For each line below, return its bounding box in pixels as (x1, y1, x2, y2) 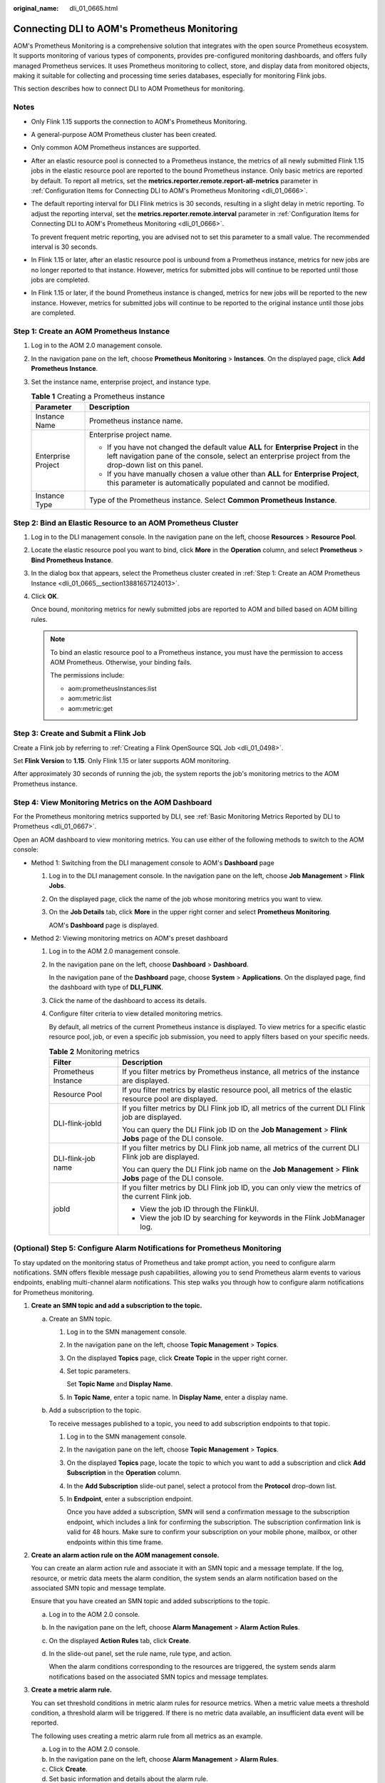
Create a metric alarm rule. (31, 1685, 112, 1694)
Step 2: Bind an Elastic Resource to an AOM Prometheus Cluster (13, 518, 239, 528)
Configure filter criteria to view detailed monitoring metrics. (48, 1009, 223, 1018)
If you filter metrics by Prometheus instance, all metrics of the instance (122, 1066, 360, 1076)
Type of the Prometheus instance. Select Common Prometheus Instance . (89, 496, 337, 506)
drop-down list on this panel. (107, 460, 203, 470)
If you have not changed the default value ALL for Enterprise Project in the (107, 442, 359, 452)
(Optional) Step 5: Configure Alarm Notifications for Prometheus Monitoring (13, 1243, 282, 1253)
